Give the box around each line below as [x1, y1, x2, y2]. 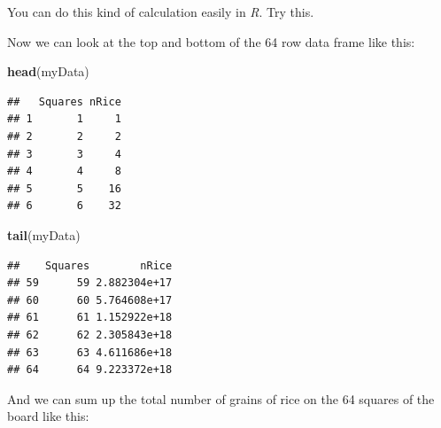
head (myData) [7, 62, 89, 81]
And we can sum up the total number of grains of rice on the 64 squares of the [7, 389, 435, 408]
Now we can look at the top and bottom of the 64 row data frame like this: [7, 32, 415, 51]
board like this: [7, 407, 89, 425]
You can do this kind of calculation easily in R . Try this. [7, 3, 314, 20]
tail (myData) [7, 225, 81, 244]
